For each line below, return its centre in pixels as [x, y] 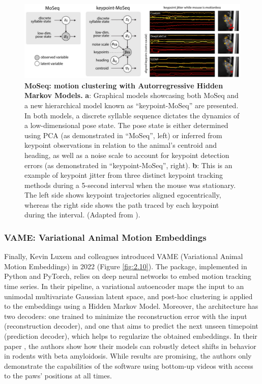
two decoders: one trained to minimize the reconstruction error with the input [126, 316]
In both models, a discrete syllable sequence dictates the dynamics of [132, 115]
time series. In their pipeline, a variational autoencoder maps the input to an [124, 286]
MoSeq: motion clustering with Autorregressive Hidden [124, 85]
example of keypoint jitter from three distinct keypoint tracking [124, 175]
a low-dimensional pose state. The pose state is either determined [126, 125]
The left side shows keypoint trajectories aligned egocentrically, [123, 195]
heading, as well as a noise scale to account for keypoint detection [127, 155]
